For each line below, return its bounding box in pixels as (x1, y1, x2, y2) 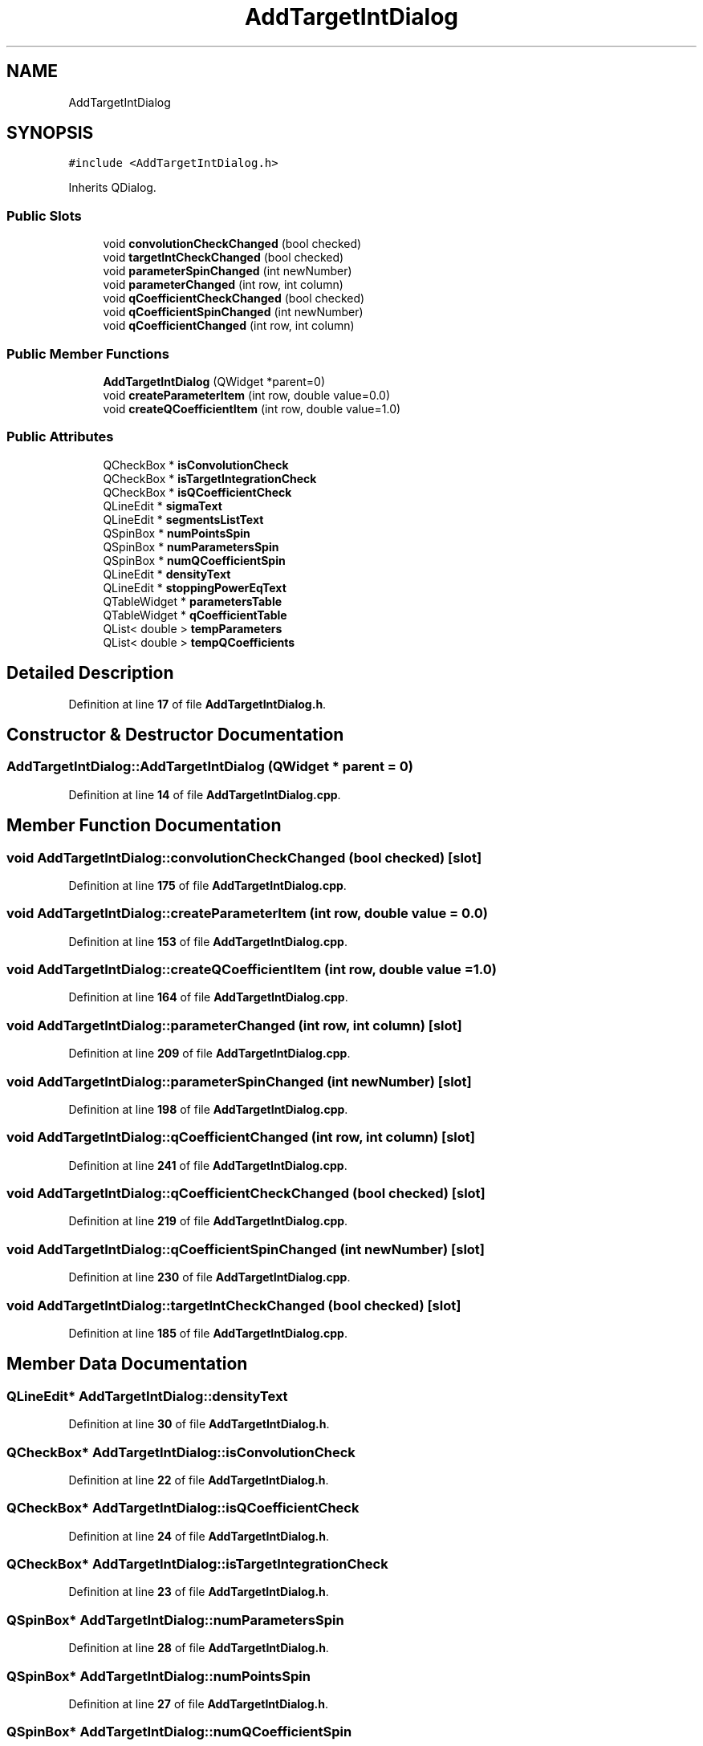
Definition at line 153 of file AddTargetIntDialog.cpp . (68, 934, 347, 948)
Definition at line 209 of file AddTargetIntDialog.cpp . (68, 1046, 351, 1061)
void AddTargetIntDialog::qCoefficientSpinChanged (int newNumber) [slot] (6, 1240, 486, 1257)
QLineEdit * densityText (103, 566, 231, 581)
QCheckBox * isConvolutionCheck (103, 457, 289, 472)
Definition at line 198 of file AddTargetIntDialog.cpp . (68, 1102, 348, 1116)
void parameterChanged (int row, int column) (103, 278, 343, 292)
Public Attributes (6, 428, 114, 445)
